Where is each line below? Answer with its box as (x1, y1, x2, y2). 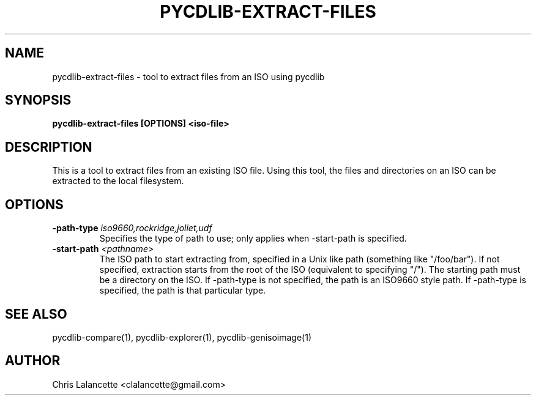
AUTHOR (5, 353, 61, 369)
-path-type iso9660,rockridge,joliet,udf (52, 223, 212, 234)
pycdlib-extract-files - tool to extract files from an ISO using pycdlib (52, 71, 325, 82)
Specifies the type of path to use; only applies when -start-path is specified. (99, 233, 407, 244)
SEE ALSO (5, 306, 67, 322)
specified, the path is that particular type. (99, 285, 266, 296)
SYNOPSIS (5, 92, 72, 108)
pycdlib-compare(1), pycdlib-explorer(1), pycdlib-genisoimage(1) (52, 331, 312, 343)
